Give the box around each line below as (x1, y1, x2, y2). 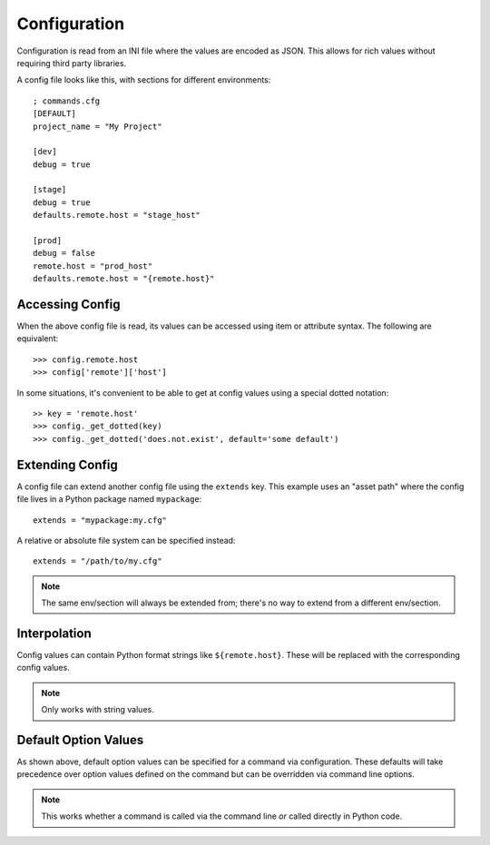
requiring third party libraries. (16, 57, 127, 68)
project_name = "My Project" (33, 121, 162, 132)
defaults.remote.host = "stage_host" (33, 210, 201, 221)
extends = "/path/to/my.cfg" (33, 556, 162, 566)
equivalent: (16, 333, 59, 344)
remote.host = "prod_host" (33, 260, 153, 271)
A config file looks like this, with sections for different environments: (16, 74, 271, 85)
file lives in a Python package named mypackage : (16, 494, 202, 505)
